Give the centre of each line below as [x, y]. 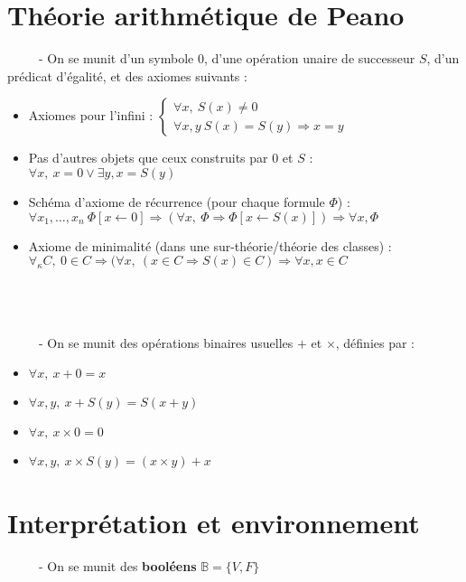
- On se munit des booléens [117, 565]
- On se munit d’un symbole [116, 58]
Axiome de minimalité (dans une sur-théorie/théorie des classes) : [210, 245]
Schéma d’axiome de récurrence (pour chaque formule [177, 201]
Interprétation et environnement [214, 522]
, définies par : [375, 342]
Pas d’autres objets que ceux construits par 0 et [161, 158]
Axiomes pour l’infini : [91, 115]
